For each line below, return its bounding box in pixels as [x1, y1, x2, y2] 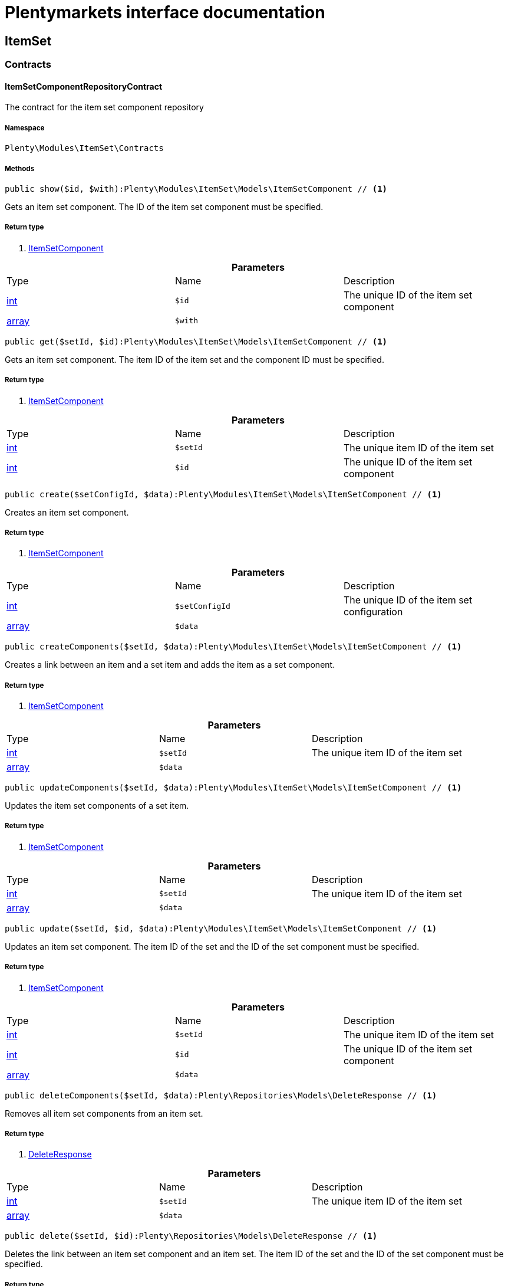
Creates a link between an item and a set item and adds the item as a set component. [5, 660, 335, 670]
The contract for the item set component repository [5, 102, 204, 113]
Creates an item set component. [5, 507, 129, 517]
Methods [5, 164, 35, 173]
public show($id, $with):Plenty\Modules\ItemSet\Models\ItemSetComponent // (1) [5, 183, 388, 193]
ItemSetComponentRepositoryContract [5, 81, 163, 91]
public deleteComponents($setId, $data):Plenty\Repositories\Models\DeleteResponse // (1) [5, 1090, 437, 1100]
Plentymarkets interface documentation [5, 2, 325, 22]
